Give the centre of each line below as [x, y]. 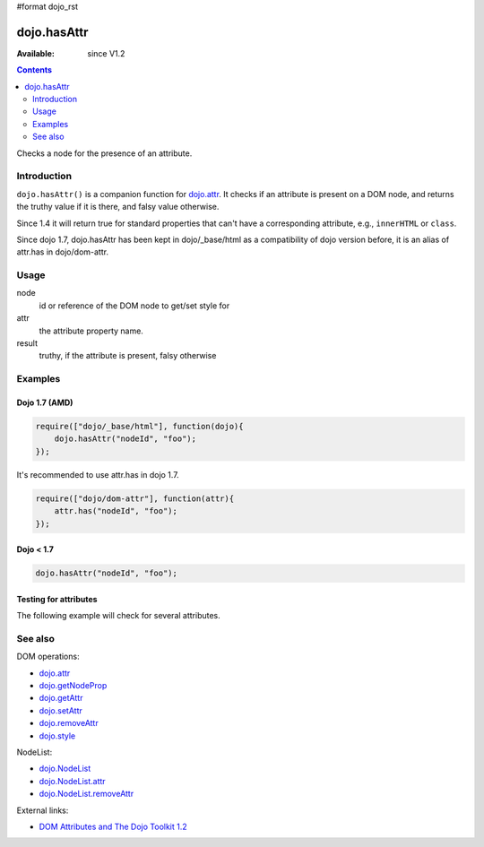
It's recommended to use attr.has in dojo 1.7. [98, 474]
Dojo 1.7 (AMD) [45, 402]
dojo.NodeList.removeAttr [86, 794]
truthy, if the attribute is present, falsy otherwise [128, 356]
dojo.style [57, 736]
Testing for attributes [57, 599]
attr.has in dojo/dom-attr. [63, 252]
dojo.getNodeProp [73, 685]
